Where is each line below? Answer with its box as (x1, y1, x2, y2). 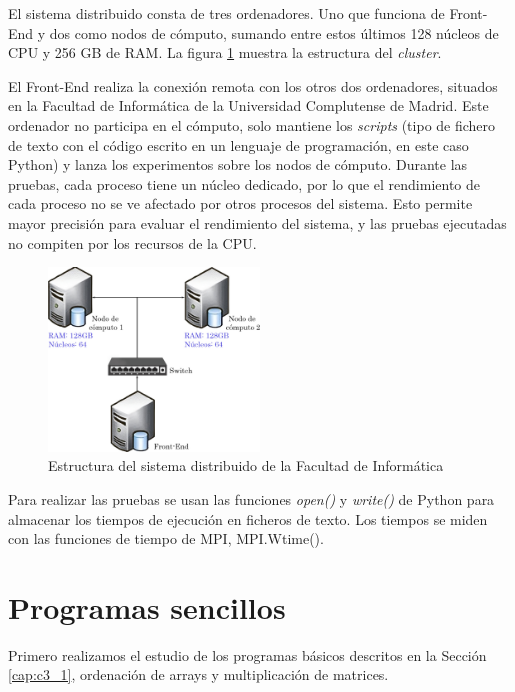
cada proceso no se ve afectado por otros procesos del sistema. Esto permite (8, 193, 473, 214)
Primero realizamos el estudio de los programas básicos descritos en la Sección (8, 644, 487, 665)
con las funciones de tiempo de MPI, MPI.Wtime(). (8, 528, 324, 549)
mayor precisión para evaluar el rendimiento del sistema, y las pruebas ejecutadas (8, 212, 507, 233)
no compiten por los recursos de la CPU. (8, 232, 257, 253)
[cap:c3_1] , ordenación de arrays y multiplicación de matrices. (8, 664, 389, 685)
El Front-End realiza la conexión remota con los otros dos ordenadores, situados (8, 75, 498, 96)
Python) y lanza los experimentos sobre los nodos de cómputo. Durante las (8, 154, 468, 175)
